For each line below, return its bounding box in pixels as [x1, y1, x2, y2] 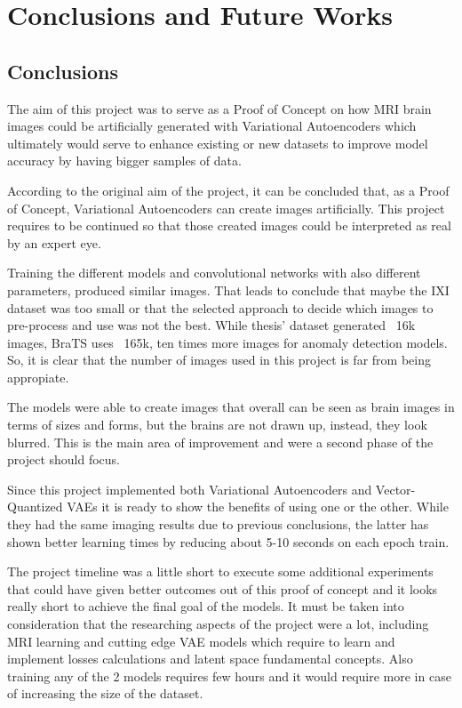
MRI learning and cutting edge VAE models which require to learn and [7, 632, 395, 650]
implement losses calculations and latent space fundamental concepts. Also [7, 649, 413, 668]
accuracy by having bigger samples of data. [7, 151, 242, 170]
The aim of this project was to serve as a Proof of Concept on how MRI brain [7, 99, 432, 117]
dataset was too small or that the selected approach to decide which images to [7, 298, 434, 317]
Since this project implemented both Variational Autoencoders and [7, 479, 372, 498]
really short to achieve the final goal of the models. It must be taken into [7, 597, 404, 615]
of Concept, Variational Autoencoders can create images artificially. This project [7, 198, 445, 217]
